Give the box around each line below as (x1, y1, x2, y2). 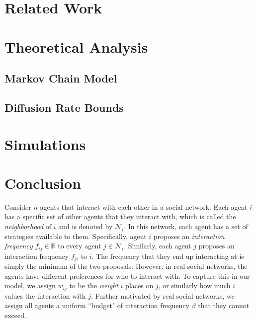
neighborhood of (4, 221, 52, 231)
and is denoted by (58, 221, 113, 231)
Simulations (4, 134, 86, 154)
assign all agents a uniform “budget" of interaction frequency (4, 300, 189, 311)
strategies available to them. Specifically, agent (4, 231, 147, 241)
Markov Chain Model (4, 71, 117, 86)
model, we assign (4, 280, 56, 291)
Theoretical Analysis (4, 36, 148, 57)
